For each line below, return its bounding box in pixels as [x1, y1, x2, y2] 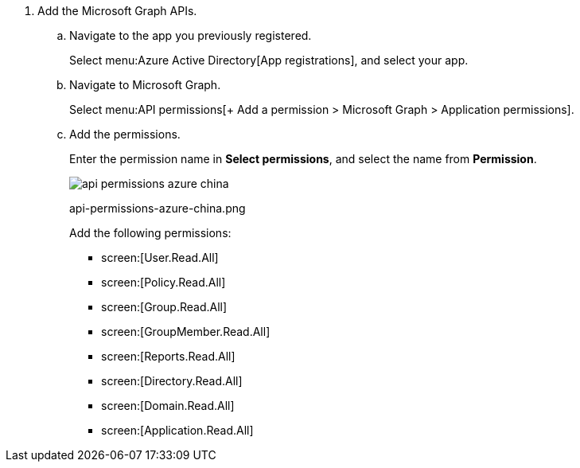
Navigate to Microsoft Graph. [69, 78, 221, 92]
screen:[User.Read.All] [101, 251, 219, 264]
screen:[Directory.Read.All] [101, 374, 243, 388]
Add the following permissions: [69, 226, 232, 240]
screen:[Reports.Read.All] [101, 349, 236, 363]
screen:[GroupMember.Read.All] [101, 325, 271, 338]
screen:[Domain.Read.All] [101, 399, 235, 412]
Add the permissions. [69, 127, 181, 141]
